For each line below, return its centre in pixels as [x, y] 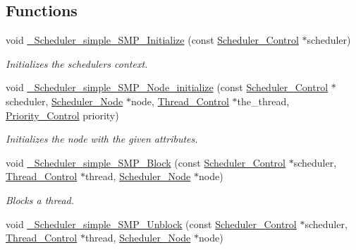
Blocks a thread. [40, 200]
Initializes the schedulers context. [77, 63]
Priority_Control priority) [62, 115]
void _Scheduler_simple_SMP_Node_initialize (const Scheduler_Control [167, 87]
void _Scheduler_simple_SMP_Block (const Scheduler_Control [146, 162]
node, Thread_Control [180, 101]
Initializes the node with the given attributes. [102, 139]
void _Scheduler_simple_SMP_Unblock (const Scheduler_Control [151, 224]
